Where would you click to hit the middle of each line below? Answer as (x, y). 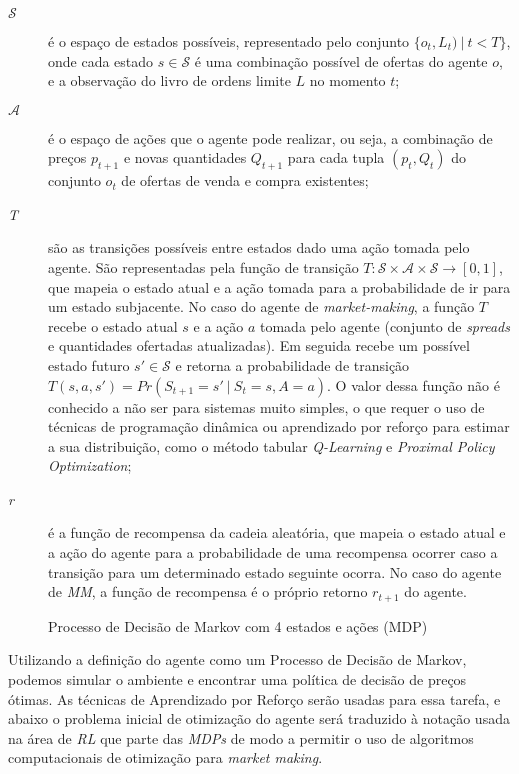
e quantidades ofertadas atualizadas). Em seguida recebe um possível (259, 345)
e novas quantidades (185, 157)
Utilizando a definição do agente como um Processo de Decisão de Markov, (237, 659)
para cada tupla (336, 157)
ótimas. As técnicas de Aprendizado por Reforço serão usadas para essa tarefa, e (254, 698)
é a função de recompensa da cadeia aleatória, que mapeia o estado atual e (277, 532)
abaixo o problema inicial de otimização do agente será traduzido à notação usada (259, 718)
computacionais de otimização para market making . (165, 757)
